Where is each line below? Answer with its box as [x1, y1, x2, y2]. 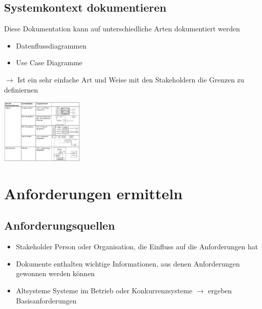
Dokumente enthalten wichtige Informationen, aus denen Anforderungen [16, 258, 240, 269]
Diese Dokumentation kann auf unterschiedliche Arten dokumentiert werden [4, 23, 240, 34]
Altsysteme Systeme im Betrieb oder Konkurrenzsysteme [16, 285, 193, 296]
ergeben [208, 285, 232, 296]
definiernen [4, 84, 38, 95]
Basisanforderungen [16, 295, 77, 305]
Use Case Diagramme [16, 57, 82, 68]
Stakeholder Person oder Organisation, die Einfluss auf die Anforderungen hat [16, 241, 258, 252]
